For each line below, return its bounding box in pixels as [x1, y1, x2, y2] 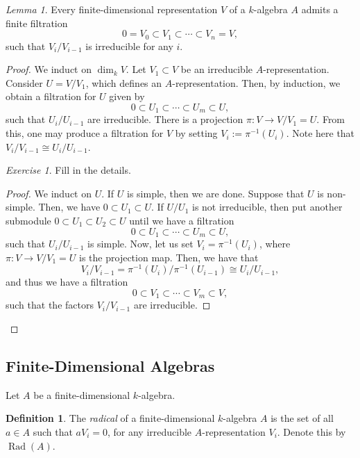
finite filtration [6, 15, 68, 30]
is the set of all [271, 411, 334, 425]
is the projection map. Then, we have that [79, 250, 259, 264]
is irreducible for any [85, 38, 173, 53]
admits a [301, 2, 338, 16]
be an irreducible [180, 62, 252, 76]
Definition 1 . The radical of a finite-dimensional [6, 411, 215, 425]
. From [316, 112, 345, 126]
